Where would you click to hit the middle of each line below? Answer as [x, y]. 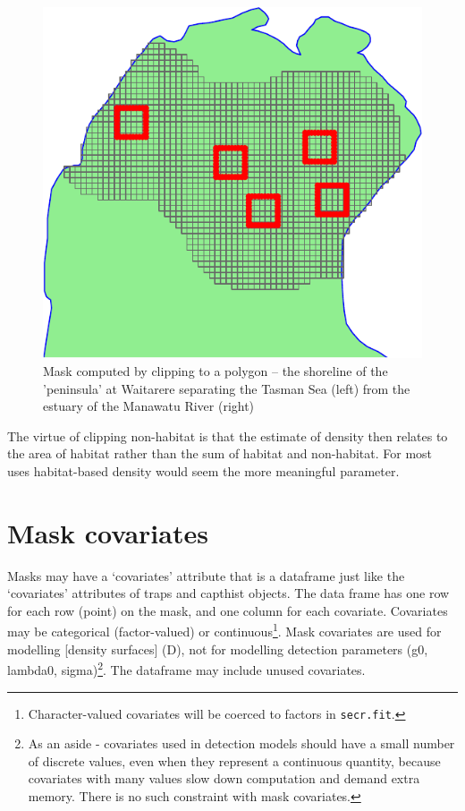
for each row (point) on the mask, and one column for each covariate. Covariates [228, 610]
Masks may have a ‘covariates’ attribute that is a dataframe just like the [206, 575]
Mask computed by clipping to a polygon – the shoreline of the [216, 370]
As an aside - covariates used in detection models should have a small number [241, 743]
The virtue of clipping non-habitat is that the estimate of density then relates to [228, 435]
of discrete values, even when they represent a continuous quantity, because [234, 760]
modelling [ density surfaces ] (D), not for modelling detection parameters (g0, [218, 649]
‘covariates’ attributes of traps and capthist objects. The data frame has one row [228, 593]
